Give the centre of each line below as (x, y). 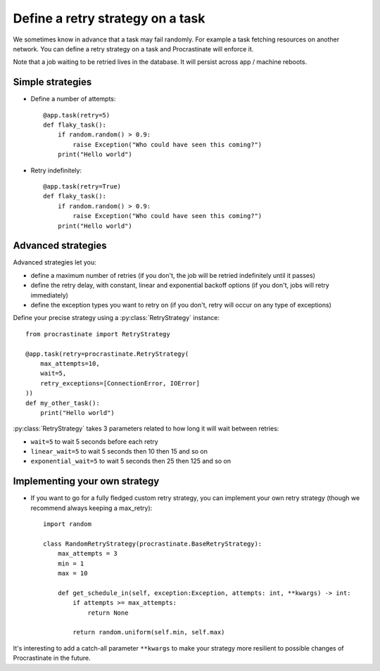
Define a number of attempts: (73, 99)
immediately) (49, 295)
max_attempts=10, (70, 363)
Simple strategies (52, 82)
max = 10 (72, 574)
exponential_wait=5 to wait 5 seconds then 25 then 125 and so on (131, 461)
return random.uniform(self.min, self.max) (149, 632)
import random (67, 524)
